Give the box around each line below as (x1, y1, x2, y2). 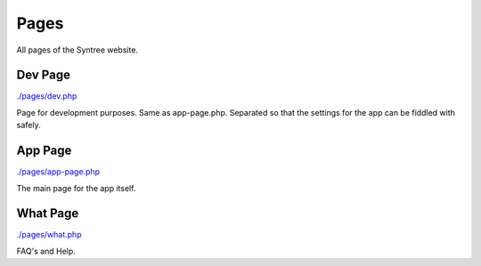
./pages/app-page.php (16, 166, 101, 177)
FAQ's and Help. (16, 246, 76, 256)
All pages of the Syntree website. (16, 44, 138, 55)
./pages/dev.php (16, 91, 77, 101)
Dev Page (16, 68, 71, 83)
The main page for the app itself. (16, 182, 136, 193)
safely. (16, 120, 41, 131)
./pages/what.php (16, 230, 82, 240)
